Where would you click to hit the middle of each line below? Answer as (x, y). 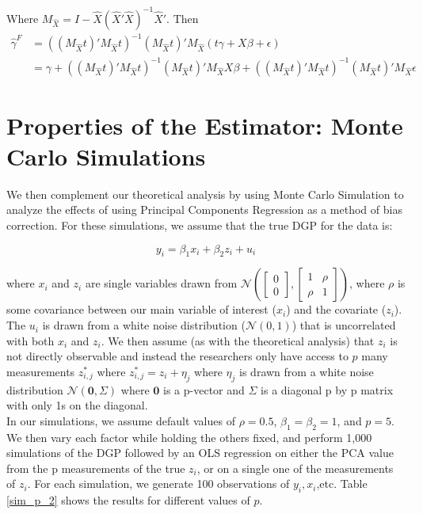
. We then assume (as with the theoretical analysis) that (238, 340)
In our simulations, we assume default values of (121, 420)
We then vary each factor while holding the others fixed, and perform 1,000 (189, 437)
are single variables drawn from (161, 283)
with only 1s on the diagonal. (77, 405)
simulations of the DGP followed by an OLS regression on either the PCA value (200, 453)
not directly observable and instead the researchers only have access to (177, 356)
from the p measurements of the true (96, 468)
